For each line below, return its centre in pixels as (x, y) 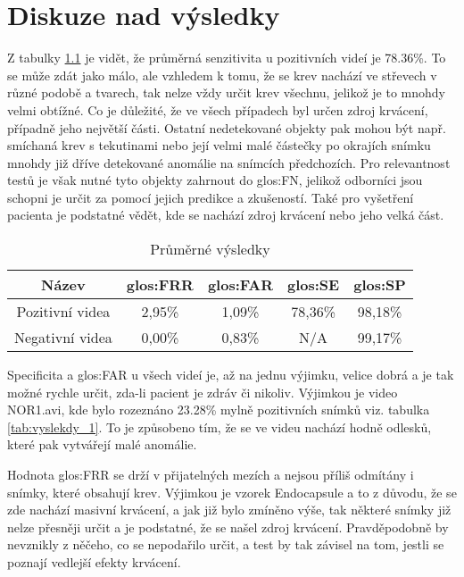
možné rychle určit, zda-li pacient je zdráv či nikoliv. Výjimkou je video (203, 392)
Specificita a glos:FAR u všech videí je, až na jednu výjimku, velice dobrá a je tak (231, 375)
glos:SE (314, 285)
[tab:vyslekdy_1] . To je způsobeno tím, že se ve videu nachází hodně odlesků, (220, 426)
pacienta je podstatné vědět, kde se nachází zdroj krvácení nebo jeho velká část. (226, 215)
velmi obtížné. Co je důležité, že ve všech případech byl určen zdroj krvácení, (218, 109)
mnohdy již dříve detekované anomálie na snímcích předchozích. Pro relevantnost (229, 162)
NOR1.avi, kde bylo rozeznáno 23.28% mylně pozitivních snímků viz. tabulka (219, 410)
